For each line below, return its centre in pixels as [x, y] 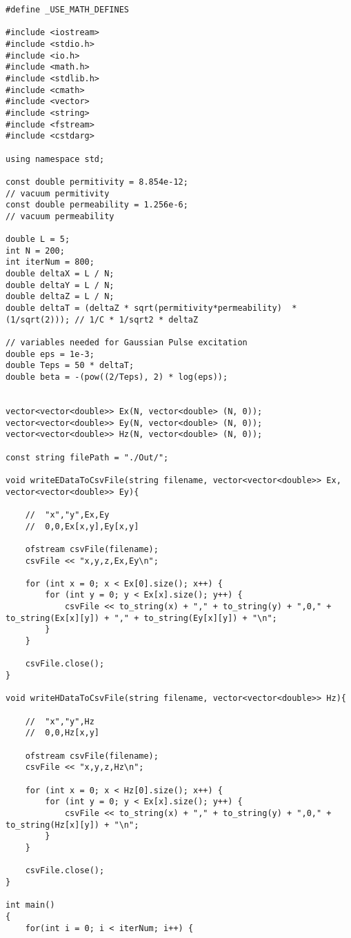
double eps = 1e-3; [50, 354]
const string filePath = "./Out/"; [87, 457]
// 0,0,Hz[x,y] [62, 733]
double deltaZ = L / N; [60, 297]
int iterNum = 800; [50, 262]
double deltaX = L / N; [60, 274]
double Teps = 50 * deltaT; [70, 366]
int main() [30, 905]
